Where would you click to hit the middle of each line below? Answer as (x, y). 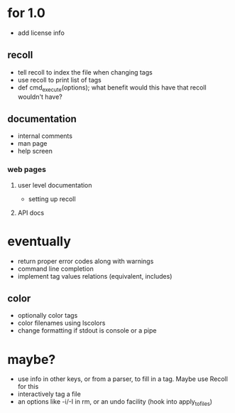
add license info (41, 33)
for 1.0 (27, 13)
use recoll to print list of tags (59, 80)
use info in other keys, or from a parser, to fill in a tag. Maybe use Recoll (123, 379)
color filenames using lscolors (61, 323)
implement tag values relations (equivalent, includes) (95, 276)
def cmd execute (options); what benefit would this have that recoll (112, 88)
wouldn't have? (40, 97)
